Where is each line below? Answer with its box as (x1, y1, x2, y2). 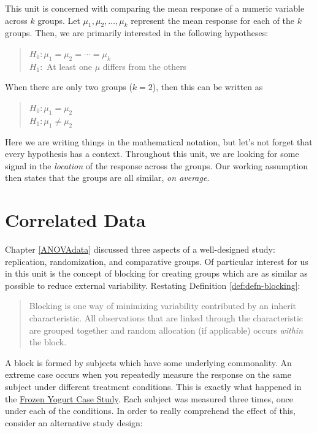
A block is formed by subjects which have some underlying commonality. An (5, 356, 292, 369)
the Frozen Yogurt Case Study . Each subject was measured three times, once (5, 392, 293, 405)
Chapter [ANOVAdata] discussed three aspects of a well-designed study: (5, 243, 275, 256)
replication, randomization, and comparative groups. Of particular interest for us (5, 255, 308, 267)
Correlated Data (5, 207, 146, 232)
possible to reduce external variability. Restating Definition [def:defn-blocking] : (5, 278, 300, 291)
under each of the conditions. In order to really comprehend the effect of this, (5, 404, 296, 417)
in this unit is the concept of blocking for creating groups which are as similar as (5, 267, 308, 280)
